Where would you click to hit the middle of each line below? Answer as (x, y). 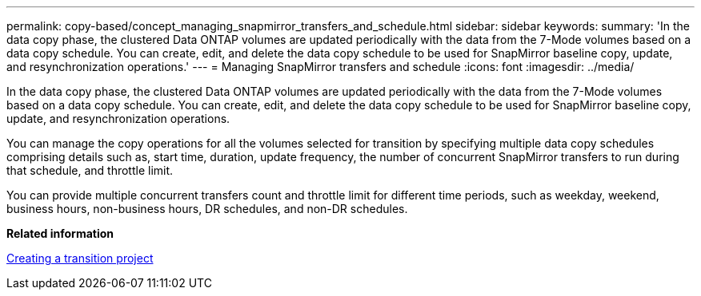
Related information (60, 233)
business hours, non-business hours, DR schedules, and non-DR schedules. (207, 209)
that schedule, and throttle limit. (90, 170)
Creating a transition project (80, 258)
